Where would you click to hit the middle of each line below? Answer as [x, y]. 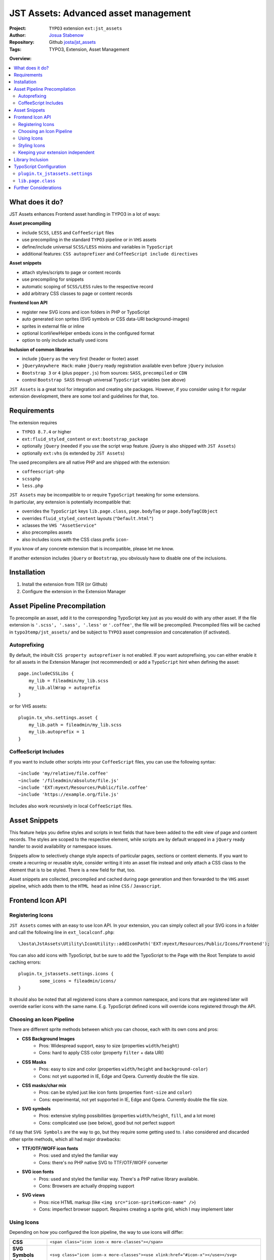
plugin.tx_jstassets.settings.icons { [66, 974]
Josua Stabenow [66, 35]
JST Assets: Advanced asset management [100, 13]
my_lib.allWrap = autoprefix [64, 688]
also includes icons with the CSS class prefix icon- [75, 539]
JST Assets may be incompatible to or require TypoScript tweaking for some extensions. [104, 495]
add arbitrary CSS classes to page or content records [77, 293]
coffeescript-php [43, 472]
